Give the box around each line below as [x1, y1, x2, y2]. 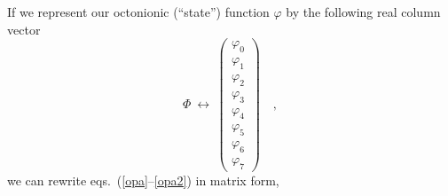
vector [7, 20, 41, 38]
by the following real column [286, 3, 441, 20]
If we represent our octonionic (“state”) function [7, 3, 270, 20]
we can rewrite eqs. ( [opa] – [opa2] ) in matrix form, [7, 170, 279, 189]
